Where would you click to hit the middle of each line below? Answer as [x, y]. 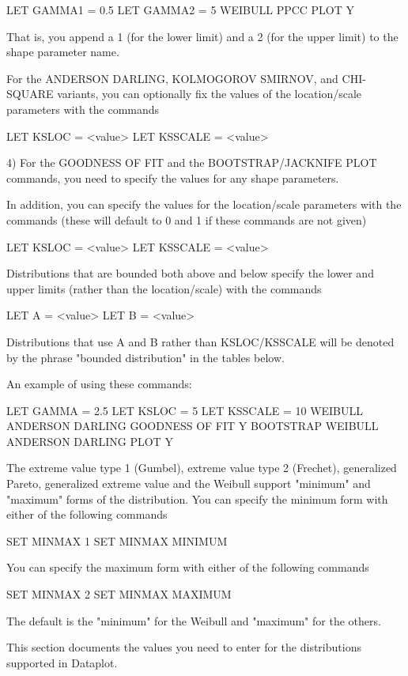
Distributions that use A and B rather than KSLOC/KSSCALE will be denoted [200, 341]
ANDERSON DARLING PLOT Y [90, 441]
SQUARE [30, 94]
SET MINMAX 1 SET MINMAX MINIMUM [117, 540]
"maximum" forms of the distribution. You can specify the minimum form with [197, 499]
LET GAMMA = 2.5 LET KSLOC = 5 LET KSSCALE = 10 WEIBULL [185, 410]
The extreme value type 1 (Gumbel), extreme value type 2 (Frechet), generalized [202, 468]
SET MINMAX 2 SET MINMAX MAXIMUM [119, 594]
